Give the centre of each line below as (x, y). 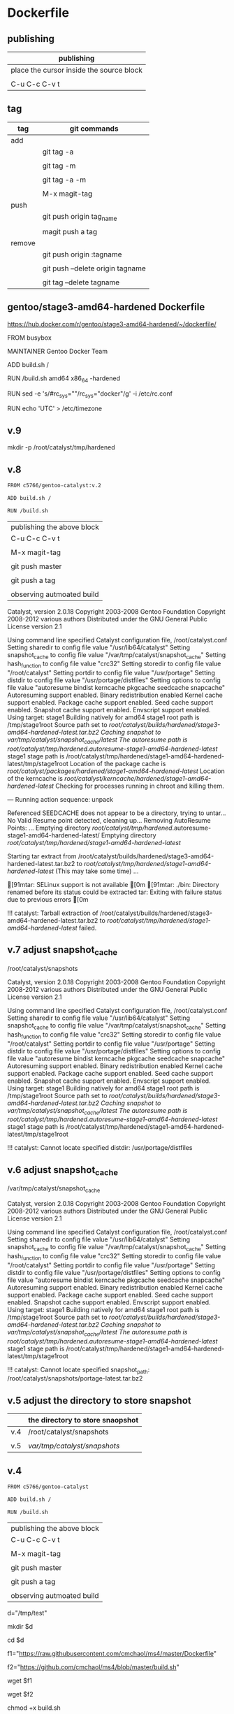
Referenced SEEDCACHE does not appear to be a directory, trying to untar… (117, 813)
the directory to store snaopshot (83, 1420)
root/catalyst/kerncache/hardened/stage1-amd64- (138, 779)
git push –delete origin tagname (94, 268)
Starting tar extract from (42, 856)
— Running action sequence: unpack (60, 800)
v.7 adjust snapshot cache (62, 951)
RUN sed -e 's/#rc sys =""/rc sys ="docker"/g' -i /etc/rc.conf (90, 394)
